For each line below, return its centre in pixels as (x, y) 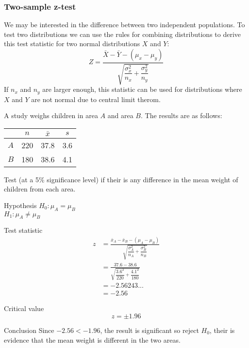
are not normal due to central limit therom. (96, 99)
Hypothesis (20, 205)
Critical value (24, 308)
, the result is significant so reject (149, 330)
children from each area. (40, 189)
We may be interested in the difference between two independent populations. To (124, 25)
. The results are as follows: (181, 115)
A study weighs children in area (51, 115)
